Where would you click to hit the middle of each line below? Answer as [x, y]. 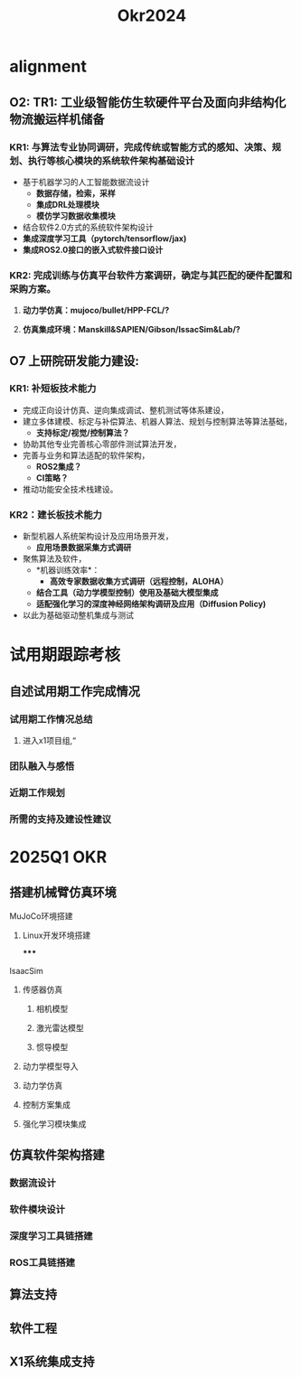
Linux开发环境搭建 [56, 935]
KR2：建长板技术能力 [56, 514]
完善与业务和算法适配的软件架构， [86, 455]
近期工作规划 [38, 792]
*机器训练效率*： [68, 570]
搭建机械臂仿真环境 [63, 892]
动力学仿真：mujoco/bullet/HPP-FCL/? [96, 310]
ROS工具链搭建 [42, 1262]
